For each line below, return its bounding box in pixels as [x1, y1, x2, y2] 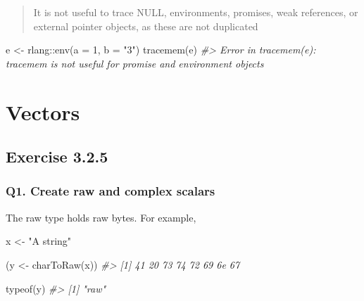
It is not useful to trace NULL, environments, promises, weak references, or [33, 5, 358, 19]
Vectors [6, 97, 80, 126]
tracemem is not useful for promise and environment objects [6, 56, 264, 70]
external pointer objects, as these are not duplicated [33, 18, 258, 33]
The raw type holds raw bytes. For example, [6, 210, 196, 224]
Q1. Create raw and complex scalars [6, 182, 215, 200]
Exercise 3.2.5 [6, 146, 108, 167]
